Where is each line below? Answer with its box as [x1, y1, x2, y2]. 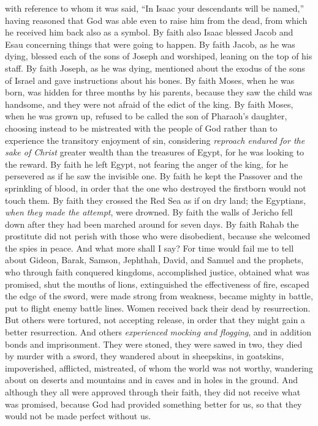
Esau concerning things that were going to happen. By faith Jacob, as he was [5, 37, 295, 50]
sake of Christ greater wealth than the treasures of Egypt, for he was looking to [5, 146, 305, 159]
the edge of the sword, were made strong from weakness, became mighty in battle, [5, 290, 313, 302]
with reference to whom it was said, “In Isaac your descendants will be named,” [5, 2, 305, 14]
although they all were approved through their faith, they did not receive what [5, 386, 301, 398]
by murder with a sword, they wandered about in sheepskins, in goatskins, [5, 349, 284, 362]
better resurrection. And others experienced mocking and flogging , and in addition [5, 326, 311, 338]
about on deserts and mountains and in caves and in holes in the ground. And [5, 373, 298, 386]
